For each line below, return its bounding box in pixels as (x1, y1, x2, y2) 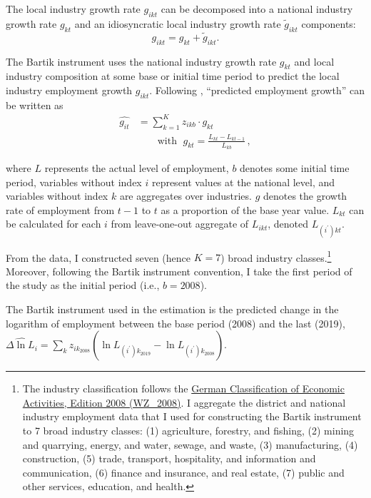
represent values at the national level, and (151, 174, 335, 189)
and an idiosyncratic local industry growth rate (74, 16, 281, 31)
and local (294, 54, 335, 68)
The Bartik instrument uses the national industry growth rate (6, 54, 277, 68)
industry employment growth (6, 83, 133, 97)
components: (301, 16, 356, 31)
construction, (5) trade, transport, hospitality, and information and (22, 451, 316, 466)
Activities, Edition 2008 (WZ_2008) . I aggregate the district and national (22, 395, 346, 410)
